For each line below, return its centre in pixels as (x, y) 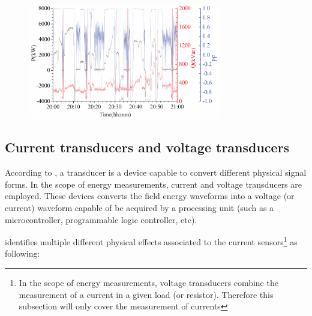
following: (22, 253)
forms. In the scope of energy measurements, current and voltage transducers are (154, 184)
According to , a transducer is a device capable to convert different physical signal (156, 172)
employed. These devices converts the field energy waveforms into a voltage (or (150, 196)
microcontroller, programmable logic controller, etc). (101, 219)
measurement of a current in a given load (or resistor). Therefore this (146, 294)
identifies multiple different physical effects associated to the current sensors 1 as (151, 241)
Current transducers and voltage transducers (147, 147)
